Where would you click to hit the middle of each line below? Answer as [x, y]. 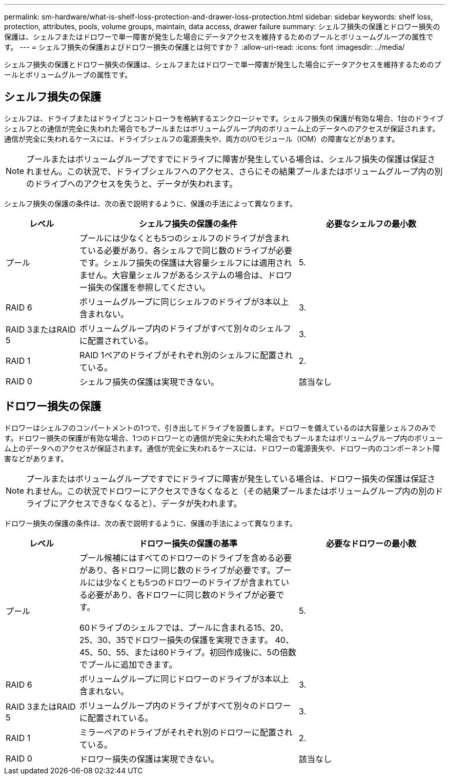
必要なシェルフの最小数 [371, 223]
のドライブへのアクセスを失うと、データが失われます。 [132, 183]
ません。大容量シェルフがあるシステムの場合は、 [174, 275]
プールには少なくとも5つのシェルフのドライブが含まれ [184, 238]
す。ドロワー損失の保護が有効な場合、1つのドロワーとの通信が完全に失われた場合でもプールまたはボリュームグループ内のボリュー [224, 438]
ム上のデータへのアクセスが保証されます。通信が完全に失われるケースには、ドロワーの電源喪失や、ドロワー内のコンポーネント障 [222, 448]
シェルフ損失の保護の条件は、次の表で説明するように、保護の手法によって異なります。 [151, 203]
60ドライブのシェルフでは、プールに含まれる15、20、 [184, 627]
